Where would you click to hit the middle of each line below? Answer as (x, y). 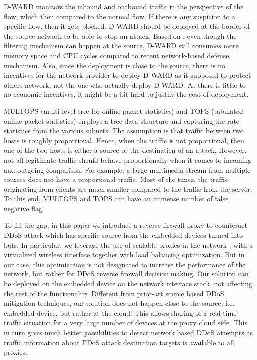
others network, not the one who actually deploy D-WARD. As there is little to (125, 84)
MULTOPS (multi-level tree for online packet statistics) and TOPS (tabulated (124, 111)
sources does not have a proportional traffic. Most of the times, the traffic (116, 179)
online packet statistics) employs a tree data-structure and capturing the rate (122, 121)
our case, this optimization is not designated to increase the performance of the (125, 264)
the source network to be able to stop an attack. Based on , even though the (120, 36)
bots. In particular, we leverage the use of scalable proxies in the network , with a (128, 244)
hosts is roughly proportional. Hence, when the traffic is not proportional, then (124, 140)
